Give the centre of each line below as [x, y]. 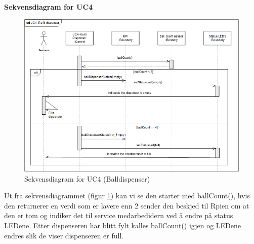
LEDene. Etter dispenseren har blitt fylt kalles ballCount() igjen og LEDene [123, 225]
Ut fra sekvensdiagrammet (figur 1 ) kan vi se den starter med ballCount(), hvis [127, 196]
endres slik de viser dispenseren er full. [64, 235]
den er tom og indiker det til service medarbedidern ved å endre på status [119, 215]
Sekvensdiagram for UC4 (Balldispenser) [87, 178]
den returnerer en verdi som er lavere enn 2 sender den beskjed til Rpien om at [127, 205]
